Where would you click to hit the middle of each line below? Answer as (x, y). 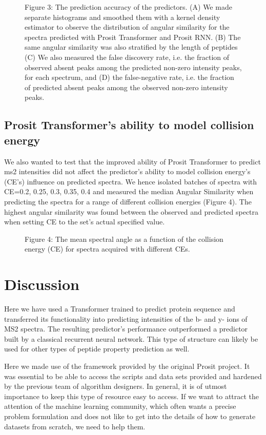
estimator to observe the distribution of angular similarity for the (127, 27)
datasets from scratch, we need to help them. (75, 426)
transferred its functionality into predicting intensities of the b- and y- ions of (126, 318)
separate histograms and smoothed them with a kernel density (122, 17)
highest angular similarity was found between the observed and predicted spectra (131, 211)
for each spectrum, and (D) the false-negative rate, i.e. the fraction (129, 77)
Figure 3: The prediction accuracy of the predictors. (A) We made (128, 7)
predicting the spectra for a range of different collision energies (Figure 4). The (128, 201)
